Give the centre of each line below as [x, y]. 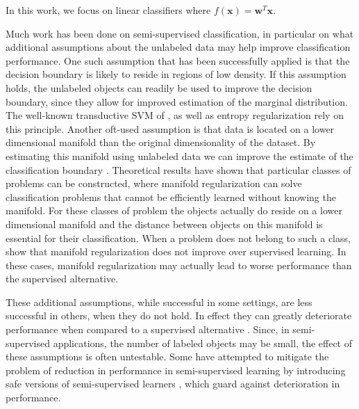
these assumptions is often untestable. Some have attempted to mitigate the [167, 356]
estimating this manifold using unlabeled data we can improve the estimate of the [179, 155]
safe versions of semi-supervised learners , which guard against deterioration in [173, 384]
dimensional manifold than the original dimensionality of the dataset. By [161, 142]
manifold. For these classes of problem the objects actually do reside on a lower [174, 210]
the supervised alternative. [62, 279]
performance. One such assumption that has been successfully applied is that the [178, 60]
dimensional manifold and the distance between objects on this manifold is [164, 224]
